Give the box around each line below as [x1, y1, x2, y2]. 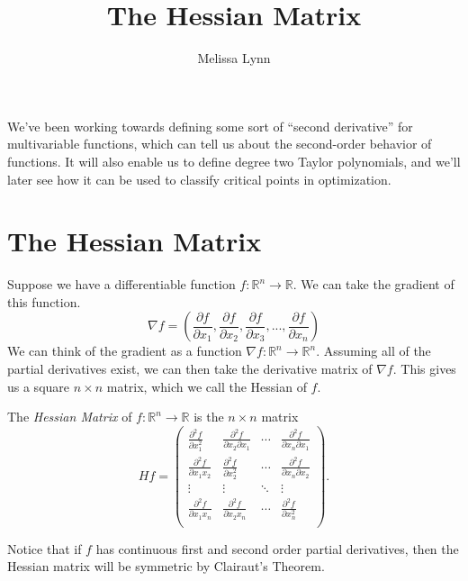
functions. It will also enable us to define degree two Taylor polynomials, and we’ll [7, 151, 461, 170]
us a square [7, 377, 70, 395]
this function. [7, 292, 81, 311]
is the [193, 407, 224, 426]
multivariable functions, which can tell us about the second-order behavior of [7, 134, 432, 153]
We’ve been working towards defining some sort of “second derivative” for [7, 116, 413, 135]
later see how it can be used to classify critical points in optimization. [7, 169, 391, 188]
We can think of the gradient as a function [7, 341, 242, 360]
